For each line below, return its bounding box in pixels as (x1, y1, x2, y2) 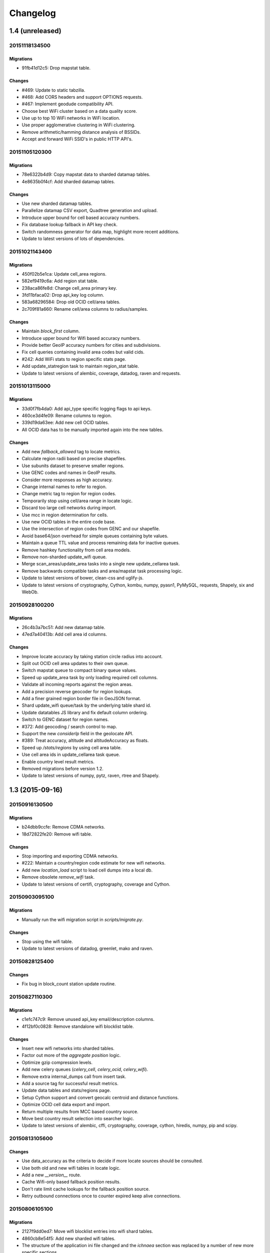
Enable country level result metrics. (21, 758, 94, 764)
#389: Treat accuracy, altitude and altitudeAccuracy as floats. (21, 737, 149, 744)
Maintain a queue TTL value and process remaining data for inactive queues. (21, 540, 180, 546)
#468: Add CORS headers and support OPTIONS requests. (21, 94, 143, 100)
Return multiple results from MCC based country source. (21, 1108, 138, 1115)
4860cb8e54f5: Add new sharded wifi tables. (21, 1235, 115, 1241)
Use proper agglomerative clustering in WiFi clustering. (21, 122, 135, 128)
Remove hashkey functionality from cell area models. (21, 547, 131, 553)
